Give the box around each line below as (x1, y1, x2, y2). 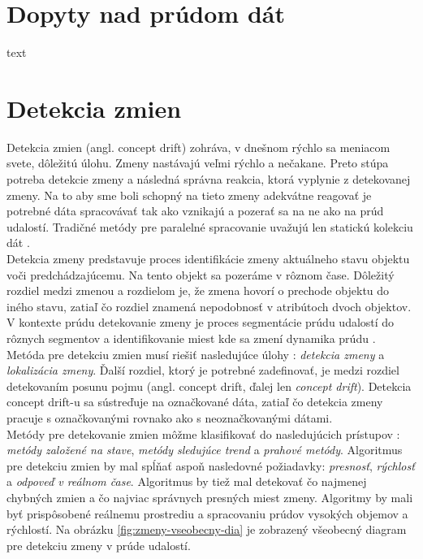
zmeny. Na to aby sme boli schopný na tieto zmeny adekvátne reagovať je (6, 186, 372, 203)
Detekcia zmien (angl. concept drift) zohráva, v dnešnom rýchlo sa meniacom (6, 138, 391, 155)
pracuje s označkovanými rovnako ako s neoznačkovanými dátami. (6, 409, 333, 426)
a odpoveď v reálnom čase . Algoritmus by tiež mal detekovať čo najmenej (6, 473, 367, 490)
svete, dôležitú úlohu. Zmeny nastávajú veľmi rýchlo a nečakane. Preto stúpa (6, 154, 389, 171)
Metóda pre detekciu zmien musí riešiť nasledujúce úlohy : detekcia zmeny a (6, 345, 385, 362)
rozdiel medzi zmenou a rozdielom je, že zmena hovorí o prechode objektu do (6, 282, 390, 299)
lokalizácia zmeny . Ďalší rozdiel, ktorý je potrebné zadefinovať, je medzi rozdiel (6, 362, 399, 379)
